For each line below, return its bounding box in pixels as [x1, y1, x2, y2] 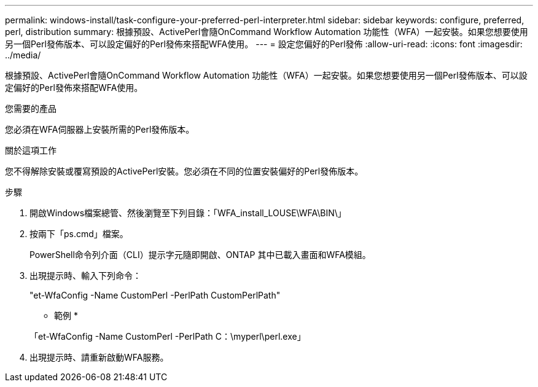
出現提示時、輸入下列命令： [29, 270, 141, 281]
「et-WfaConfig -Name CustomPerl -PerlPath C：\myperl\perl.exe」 [29, 331, 306, 342]
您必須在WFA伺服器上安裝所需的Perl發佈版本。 [5, 124, 195, 135]
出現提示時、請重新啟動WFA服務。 [29, 352, 169, 362]
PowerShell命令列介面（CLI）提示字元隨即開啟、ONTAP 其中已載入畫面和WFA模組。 [29, 249, 371, 260]
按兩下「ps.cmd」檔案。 [29, 229, 128, 239]
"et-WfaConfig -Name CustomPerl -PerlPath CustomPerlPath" [29, 290, 281, 300]
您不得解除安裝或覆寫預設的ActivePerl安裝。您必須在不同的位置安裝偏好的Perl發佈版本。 [5, 166, 364, 176]
